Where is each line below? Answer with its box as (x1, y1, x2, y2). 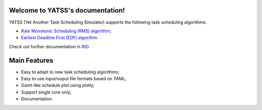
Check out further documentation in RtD (9, 43, 89, 49)
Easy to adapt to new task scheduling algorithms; (21, 69, 120, 75)
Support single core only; (21, 89, 72, 95)
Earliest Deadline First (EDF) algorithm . (21, 35, 99, 41)
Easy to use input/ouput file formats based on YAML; (21, 75, 127, 82)
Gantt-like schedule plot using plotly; (21, 82, 95, 88)
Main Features (9, 56, 53, 65)
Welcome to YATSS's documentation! (9, 6, 125, 14)
